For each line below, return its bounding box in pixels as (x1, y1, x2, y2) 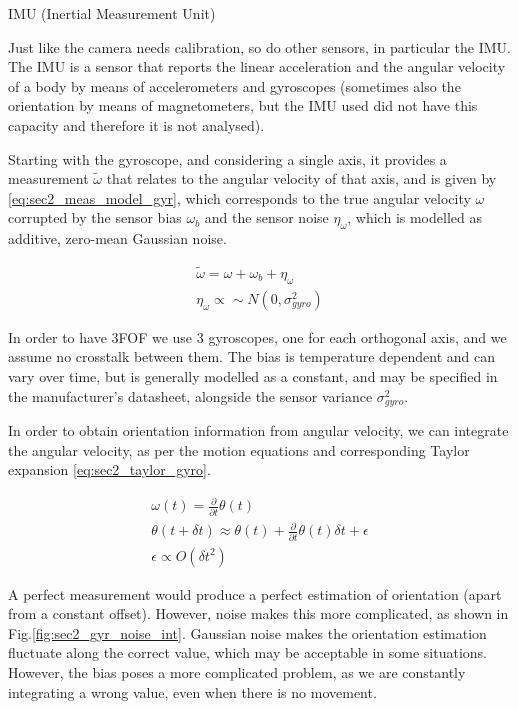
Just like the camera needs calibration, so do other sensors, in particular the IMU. (8, 36, 511, 57)
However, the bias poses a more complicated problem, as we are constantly (8, 661, 466, 682)
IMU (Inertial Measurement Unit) (8, 3, 216, 23)
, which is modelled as (347, 207, 482, 228)
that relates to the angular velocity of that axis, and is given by (106, 168, 497, 189)
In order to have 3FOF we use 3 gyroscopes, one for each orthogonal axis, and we (8, 326, 507, 347)
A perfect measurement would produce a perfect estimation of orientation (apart (8, 583, 502, 604)
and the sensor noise (204, 207, 329, 228)
